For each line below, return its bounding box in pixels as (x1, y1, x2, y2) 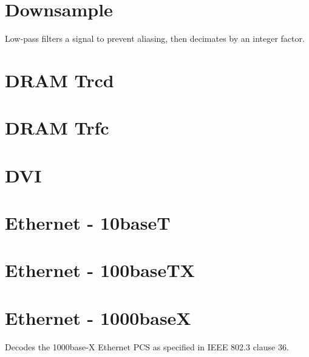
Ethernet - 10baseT (5, 210, 171, 235)
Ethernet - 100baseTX (5, 258, 195, 282)
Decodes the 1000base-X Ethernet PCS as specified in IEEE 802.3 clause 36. (5, 340, 289, 353)
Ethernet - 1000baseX (5, 305, 191, 330)
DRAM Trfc (5, 115, 109, 140)
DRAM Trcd (5, 67, 114, 92)
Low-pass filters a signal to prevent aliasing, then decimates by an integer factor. (5, 32, 305, 45)
